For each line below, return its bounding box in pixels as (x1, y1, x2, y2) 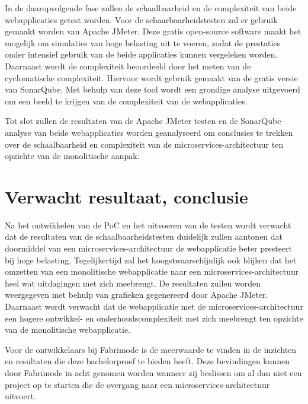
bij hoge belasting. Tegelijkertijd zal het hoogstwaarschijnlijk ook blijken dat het (5, 253, 297, 266)
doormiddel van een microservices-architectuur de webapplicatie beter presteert (5, 242, 293, 255)
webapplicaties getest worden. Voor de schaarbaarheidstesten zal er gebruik (5, 13, 278, 26)
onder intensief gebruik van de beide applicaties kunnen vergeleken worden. (5, 48, 278, 61)
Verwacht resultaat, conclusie (5, 184, 248, 208)
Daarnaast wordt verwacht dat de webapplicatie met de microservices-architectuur (5, 300, 303, 312)
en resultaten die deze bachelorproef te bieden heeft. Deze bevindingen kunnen (5, 355, 290, 367)
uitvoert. (5, 390, 36, 402)
